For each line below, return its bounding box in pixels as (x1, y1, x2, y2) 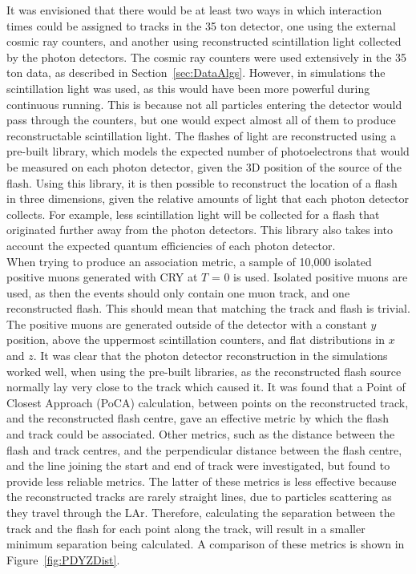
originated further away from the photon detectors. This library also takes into (6, 221, 394, 238)
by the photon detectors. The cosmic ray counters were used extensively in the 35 (6, 48, 407, 65)
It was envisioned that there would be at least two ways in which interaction (6, 2, 382, 18)
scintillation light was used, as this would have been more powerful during (6, 79, 370, 96)
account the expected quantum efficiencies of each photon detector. (6, 236, 336, 253)
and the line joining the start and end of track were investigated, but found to (6, 457, 390, 474)
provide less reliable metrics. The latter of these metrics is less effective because (6, 472, 397, 489)
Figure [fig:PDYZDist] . (6, 551, 120, 568)
